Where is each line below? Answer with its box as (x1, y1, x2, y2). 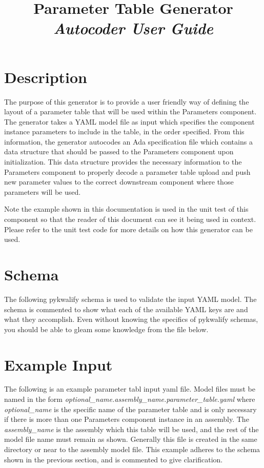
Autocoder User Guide (53, 17, 213, 39)
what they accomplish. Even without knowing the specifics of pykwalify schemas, (4, 314, 258, 324)
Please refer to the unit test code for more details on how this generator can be (4, 223, 253, 234)
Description (4, 66, 88, 87)
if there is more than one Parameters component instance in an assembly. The (4, 414, 249, 424)
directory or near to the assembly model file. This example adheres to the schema (4, 444, 260, 454)
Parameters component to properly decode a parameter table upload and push (4, 166, 251, 177)
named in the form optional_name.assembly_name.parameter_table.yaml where (4, 394, 255, 404)
